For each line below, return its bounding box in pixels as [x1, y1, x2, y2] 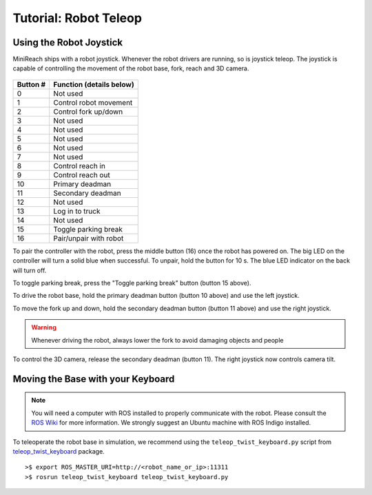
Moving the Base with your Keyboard [12, 373, 175, 385]
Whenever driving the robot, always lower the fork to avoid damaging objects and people [31, 336, 284, 344]
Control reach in [53, 161, 106, 170]
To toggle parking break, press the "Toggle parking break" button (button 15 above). [12, 279, 251, 287]
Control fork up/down [53, 107, 123, 117]
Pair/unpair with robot [53, 233, 124, 243]
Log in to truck [53, 206, 101, 216]
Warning [31, 323, 56, 332]
